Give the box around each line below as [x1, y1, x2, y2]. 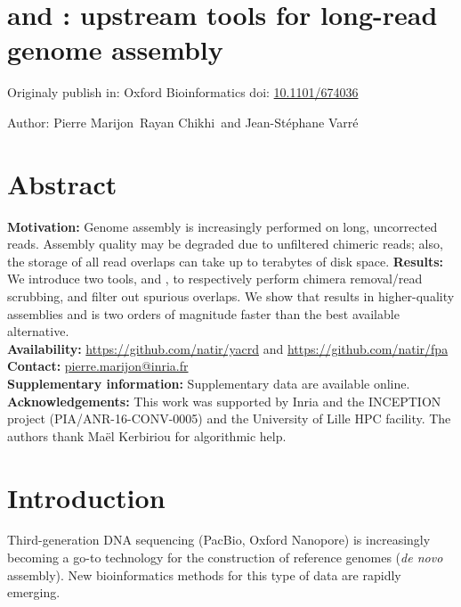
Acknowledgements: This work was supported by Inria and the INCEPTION [7, 391, 441, 410]
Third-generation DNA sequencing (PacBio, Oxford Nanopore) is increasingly [7, 530, 431, 549]
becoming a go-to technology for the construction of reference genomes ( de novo [7, 548, 443, 567]
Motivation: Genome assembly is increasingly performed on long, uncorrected [7, 217, 438, 235]
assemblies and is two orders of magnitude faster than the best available [7, 304, 400, 323]
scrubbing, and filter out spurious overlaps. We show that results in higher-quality [7, 287, 455, 305]
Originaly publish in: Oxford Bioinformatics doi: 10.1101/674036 [7, 83, 359, 102]
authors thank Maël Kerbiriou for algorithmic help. [7, 426, 287, 445]
